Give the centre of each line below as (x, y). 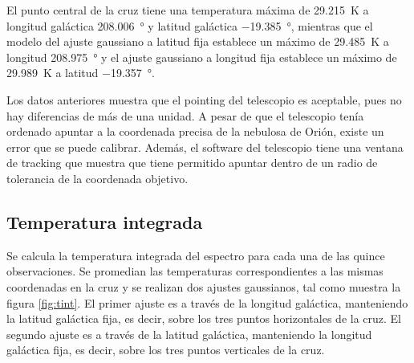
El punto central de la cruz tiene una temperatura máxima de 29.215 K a (188, 10)
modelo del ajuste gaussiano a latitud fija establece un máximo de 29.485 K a (198, 41)
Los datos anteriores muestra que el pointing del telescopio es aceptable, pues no (204, 99)
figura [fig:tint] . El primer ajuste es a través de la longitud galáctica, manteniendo (207, 302)
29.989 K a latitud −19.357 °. (81, 73)
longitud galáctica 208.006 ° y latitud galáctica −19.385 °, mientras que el (190, 25)
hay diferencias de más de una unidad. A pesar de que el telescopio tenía (185, 115)
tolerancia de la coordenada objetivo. (97, 178)
